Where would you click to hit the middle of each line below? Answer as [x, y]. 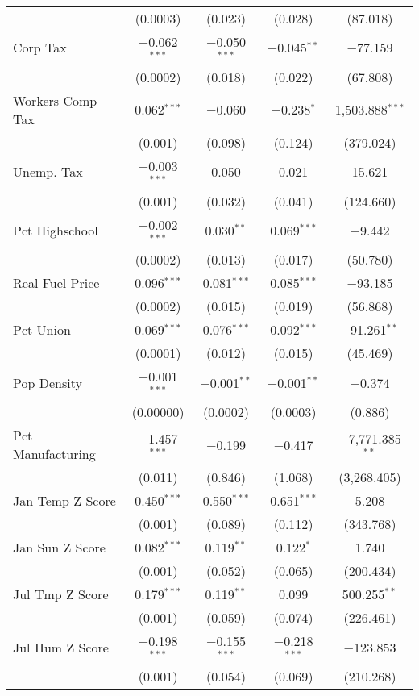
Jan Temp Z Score [64, 501]
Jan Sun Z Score [59, 548]
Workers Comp [55, 100]
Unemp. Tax [48, 172]
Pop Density [48, 382]
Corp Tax [40, 48]
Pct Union [42, 330]
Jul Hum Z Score [61, 647]
